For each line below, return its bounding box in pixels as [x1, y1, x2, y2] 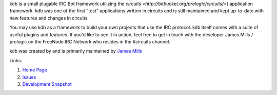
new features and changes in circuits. [9, 15, 89, 21]
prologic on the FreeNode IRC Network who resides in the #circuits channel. [9, 38, 170, 44]
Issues [22, 74, 36, 80]
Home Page [22, 67, 47, 73]
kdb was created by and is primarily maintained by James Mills [9, 48, 142, 54]
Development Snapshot [22, 81, 72, 87]
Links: [9, 57, 23, 63]
